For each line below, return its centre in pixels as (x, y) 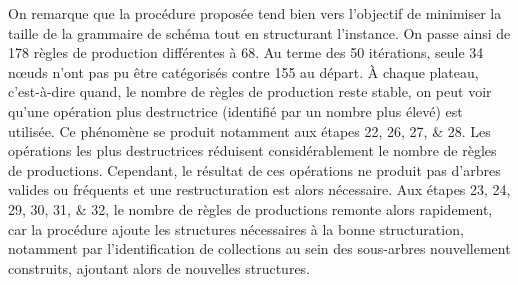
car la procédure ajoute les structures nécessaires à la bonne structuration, (236, 228)
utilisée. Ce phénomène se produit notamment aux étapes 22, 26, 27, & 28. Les (249, 130)
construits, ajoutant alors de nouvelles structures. (159, 267)
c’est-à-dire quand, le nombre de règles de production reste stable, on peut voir (250, 91)
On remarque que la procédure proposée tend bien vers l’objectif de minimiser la (255, 13)
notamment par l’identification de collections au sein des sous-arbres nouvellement (259, 248)
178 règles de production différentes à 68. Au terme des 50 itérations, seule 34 (246, 52)
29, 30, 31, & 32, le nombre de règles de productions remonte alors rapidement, (250, 208)
